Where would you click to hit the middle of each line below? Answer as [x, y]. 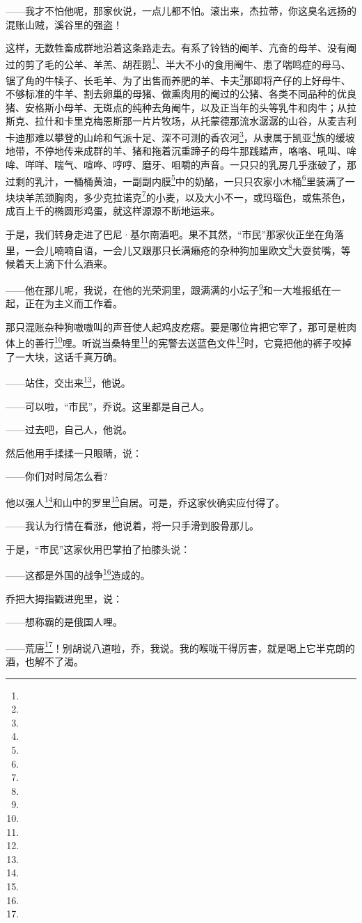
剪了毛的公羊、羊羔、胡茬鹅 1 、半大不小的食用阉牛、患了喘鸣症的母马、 [188, 63]
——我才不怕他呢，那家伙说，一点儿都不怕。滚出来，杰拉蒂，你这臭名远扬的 [181, 10]
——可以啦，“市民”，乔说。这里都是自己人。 [108, 406]
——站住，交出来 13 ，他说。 [68, 381]
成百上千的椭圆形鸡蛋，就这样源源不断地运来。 [113, 210]
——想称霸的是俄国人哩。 [64, 622]
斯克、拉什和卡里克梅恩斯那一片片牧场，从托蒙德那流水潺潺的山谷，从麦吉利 [181, 121]
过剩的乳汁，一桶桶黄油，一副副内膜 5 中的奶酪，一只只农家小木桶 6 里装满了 [175, 180]
